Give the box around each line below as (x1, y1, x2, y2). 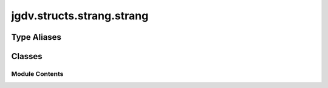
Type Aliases (11, 32, 62, 42)
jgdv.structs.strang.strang (11, 9, 149, 22)
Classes (11, 51, 43, 61)
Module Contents (11, 69, 64, 78)
